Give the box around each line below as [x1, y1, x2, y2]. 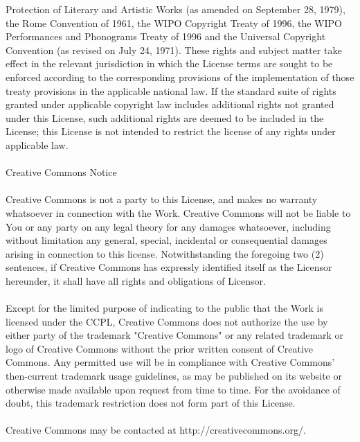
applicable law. [6, 137, 69, 152]
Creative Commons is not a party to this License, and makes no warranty [6, 192, 318, 206]
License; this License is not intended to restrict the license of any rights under [6, 124, 336, 139]
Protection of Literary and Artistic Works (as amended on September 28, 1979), [6, 2, 345, 16]
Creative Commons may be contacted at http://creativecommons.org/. [6, 423, 306, 437]
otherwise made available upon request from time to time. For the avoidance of [6, 382, 341, 396]
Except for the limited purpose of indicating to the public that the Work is [6, 301, 324, 315]
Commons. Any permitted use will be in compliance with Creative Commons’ [6, 355, 335, 369]
